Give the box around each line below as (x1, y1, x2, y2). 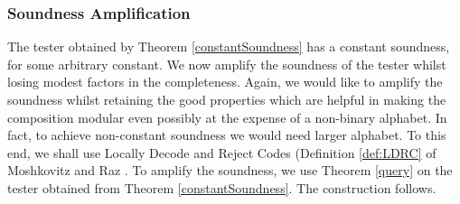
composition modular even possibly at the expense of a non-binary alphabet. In (7, 107, 447, 126)
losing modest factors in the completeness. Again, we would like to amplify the (7, 72, 443, 91)
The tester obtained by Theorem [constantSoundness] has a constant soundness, (7, 37, 450, 56)
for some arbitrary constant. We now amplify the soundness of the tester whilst (7, 54, 446, 73)
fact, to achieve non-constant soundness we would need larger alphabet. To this (7, 125, 446, 144)
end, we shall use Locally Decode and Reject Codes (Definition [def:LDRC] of (7, 143, 437, 162)
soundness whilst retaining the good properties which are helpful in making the (7, 90, 446, 108)
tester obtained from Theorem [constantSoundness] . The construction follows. (7, 178, 437, 197)
